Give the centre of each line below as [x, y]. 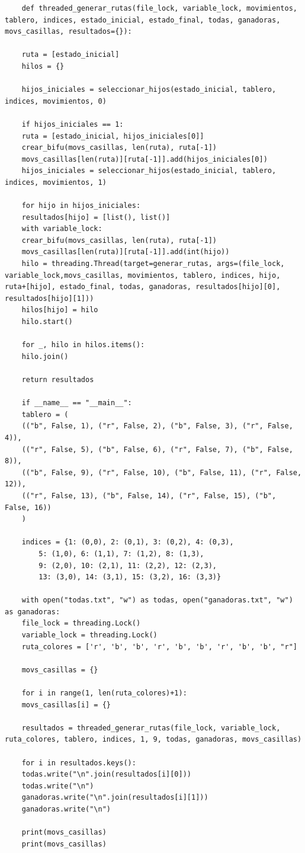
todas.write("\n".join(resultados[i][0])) [106, 775]
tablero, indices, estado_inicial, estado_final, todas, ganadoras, [143, 20]
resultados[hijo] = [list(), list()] [96, 217]
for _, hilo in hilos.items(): [83, 345]
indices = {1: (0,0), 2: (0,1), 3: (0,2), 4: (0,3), [128, 542]
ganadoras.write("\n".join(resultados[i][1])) [115, 798]
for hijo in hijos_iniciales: [81, 206]
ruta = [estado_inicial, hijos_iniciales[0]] [113, 136]
